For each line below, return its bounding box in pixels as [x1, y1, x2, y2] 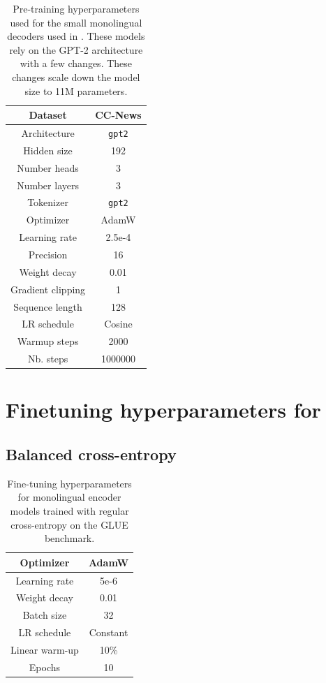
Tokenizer [27, 195, 68, 210]
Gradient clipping [10, 281, 86, 296]
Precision [28, 247, 68, 262]
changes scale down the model [12, 69, 140, 84]
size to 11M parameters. [24, 83, 128, 98]
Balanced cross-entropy [6, 443, 177, 464]
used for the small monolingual [10, 15, 142, 29]
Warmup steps [17, 334, 79, 348]
